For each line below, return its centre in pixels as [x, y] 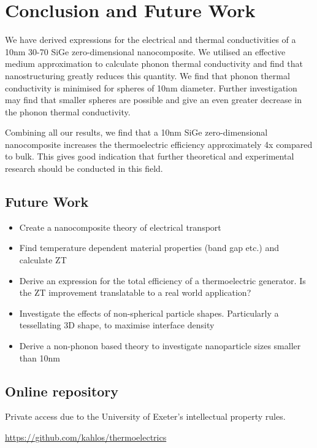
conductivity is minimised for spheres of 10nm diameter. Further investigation [151, 87]
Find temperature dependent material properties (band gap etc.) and [149, 248]
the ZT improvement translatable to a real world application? [135, 292]
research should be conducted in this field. [84, 168]
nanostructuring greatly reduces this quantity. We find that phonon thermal [147, 75]
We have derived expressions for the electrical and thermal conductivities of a [151, 40]
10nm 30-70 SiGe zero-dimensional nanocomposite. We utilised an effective [145, 51]
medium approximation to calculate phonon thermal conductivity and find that [154, 64]
